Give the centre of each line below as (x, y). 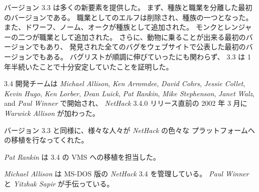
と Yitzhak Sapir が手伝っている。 (59, 183)
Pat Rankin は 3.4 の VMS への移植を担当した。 (82, 156)
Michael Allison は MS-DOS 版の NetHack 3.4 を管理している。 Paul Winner (126, 174)
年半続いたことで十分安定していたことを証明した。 (89, 66)
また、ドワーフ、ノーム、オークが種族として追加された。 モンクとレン (121, 27)
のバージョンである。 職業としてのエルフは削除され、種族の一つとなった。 (128, 17)
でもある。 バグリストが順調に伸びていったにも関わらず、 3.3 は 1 (141, 56)
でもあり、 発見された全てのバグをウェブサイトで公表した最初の (139, 47)
